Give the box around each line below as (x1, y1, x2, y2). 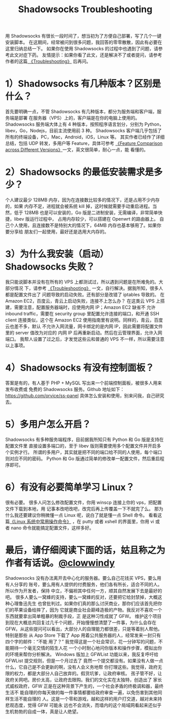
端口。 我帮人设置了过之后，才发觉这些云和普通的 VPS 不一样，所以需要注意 (5, 336, 165, 342)
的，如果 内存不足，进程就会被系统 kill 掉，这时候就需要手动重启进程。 (5, 203, 153, 209)
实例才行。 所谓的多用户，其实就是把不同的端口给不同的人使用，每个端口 (9, 449, 162, 455)
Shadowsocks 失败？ (5, 261, 95, 273)
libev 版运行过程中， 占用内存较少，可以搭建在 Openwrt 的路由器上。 (14, 216, 159, 222)
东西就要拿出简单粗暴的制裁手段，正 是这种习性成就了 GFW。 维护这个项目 (5, 613, 162, 619)
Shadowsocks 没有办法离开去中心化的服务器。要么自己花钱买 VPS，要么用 (5, 575, 161, 581)
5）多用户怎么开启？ (5, 418, 91, 430)
